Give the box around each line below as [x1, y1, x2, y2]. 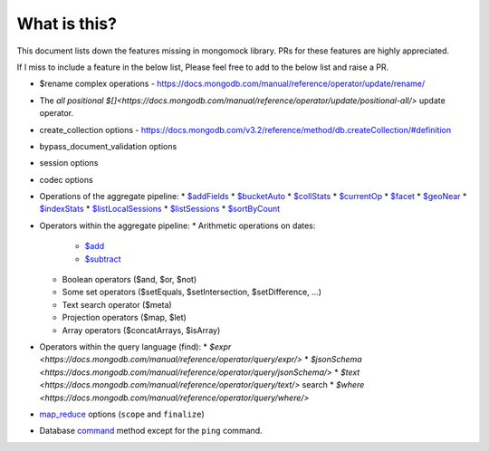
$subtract [84, 254, 121, 264]
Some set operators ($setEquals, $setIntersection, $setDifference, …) [62, 286, 321, 298]
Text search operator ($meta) [62, 299, 172, 310]
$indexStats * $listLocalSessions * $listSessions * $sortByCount [39, 204, 281, 215]
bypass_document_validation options [39, 140, 177, 151]
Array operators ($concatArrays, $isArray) [62, 324, 221, 335]
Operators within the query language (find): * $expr [39, 341, 232, 352]
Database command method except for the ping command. [39, 426, 263, 437]
